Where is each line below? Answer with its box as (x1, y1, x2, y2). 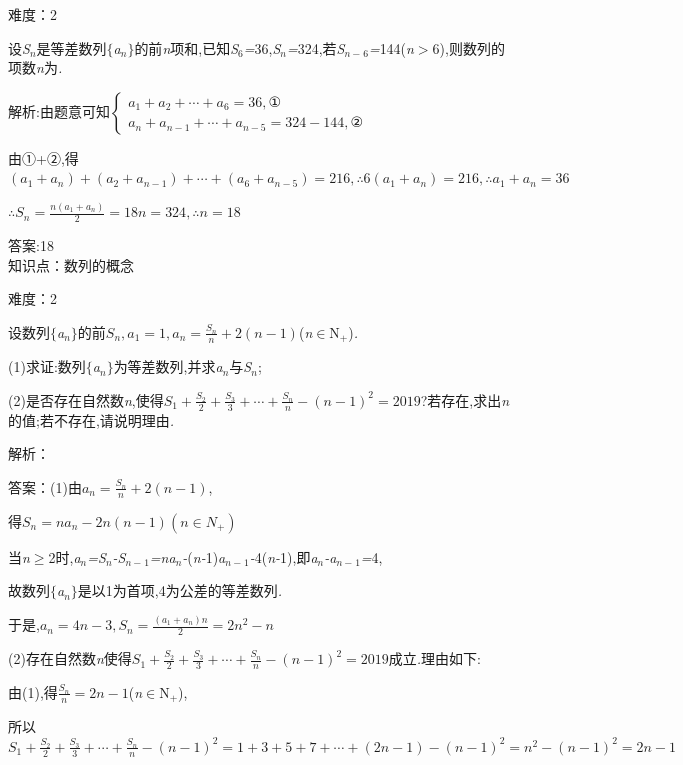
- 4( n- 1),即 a (249, 546, 318, 567)
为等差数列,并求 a (113, 356, 223, 377)
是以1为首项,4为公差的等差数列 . (77, 580, 283, 601)
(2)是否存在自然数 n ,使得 (8, 389, 164, 410)
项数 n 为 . (8, 57, 63, 78)
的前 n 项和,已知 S (134, 37, 239, 58)
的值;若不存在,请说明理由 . (8, 409, 175, 430)
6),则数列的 (432, 37, 505, 58)
